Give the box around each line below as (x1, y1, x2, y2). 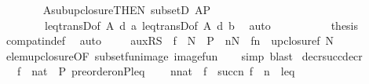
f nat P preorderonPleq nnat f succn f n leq (16, 63, 295, 79)
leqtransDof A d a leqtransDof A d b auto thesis (44, 16, 359, 33)
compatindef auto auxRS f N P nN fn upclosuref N (5, 32, 334, 49)
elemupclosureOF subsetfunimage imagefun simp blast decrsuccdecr (5, 47, 363, 64)
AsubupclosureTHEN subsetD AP (42, 2, 210, 17)
